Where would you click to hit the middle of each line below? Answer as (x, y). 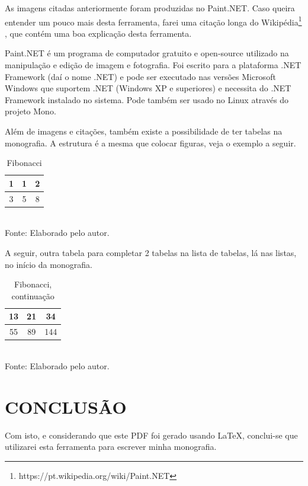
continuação (33, 295)
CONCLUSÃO (66, 406)
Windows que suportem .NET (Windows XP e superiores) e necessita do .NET (148, 88)
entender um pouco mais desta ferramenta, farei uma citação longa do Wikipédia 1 (153, 21)
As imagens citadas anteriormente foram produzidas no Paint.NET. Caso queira (150, 8)
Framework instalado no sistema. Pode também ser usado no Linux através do (147, 99)
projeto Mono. (31, 111)
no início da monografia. (49, 264)
